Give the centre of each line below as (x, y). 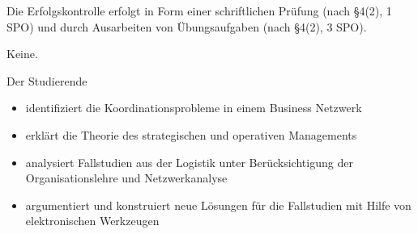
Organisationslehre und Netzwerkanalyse (126, 178)
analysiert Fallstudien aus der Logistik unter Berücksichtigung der (189, 162)
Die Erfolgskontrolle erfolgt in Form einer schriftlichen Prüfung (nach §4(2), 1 (199, 10)
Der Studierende (47, 80)
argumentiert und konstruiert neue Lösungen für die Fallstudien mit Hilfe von (218, 205)
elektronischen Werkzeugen (92, 221)
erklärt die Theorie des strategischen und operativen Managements (191, 134)
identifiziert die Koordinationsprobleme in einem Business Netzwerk (194, 108)
